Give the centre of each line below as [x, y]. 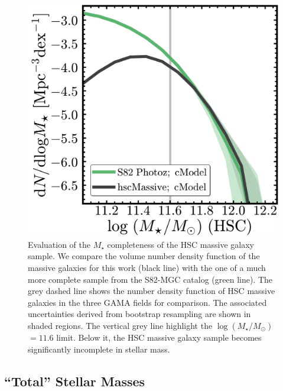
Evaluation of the [59, 244]
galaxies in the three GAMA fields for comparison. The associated [147, 302]
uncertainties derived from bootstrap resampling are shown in [139, 314]
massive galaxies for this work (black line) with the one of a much [147, 268]
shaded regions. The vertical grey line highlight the [120, 326]
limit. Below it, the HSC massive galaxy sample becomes [159, 337]
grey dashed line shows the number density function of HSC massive [152, 291]
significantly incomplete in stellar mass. [99, 349]
